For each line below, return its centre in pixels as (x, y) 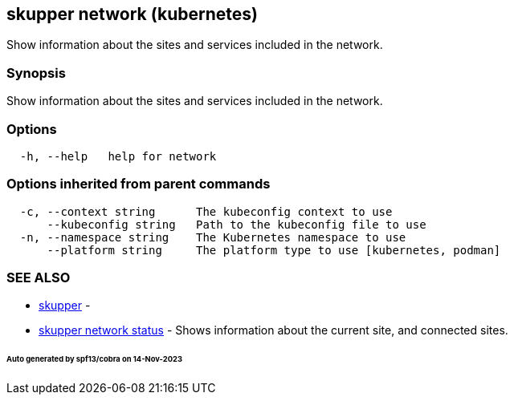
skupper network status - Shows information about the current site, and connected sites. (273, 330)
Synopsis (36, 73)
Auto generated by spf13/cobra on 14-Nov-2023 (94, 359)
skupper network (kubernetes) (132, 14)
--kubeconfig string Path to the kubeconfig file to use (237, 224)
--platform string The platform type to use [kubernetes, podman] (274, 250)
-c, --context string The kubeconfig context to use (206, 211)
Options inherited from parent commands (139, 184)
